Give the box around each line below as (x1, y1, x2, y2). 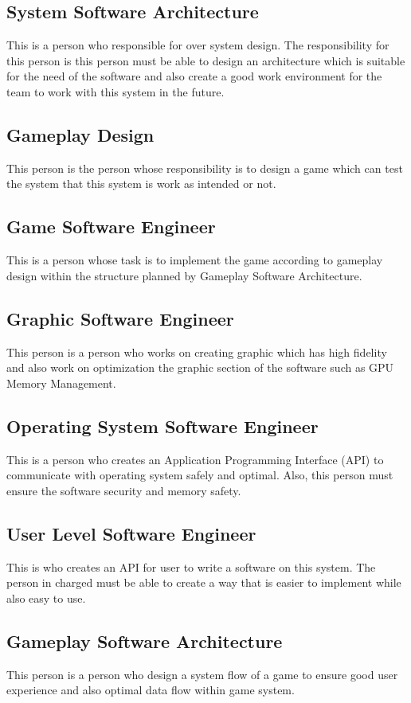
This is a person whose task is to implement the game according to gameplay (6, 252, 383, 268)
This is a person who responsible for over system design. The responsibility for (6, 37, 389, 53)
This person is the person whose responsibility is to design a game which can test (6, 159, 403, 176)
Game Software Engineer (6, 214, 216, 239)
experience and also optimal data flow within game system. (6, 682, 295, 698)
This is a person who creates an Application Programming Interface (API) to (6, 451, 384, 467)
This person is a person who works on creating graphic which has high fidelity (6, 343, 387, 360)
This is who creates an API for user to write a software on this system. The (6, 558, 376, 575)
